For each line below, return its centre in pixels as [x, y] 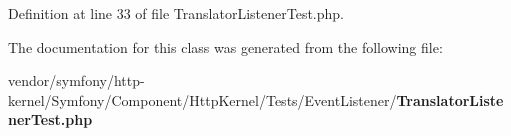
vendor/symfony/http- [76, 80]
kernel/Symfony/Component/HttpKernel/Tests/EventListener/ [202, 99]
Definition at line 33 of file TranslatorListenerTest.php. [176, 13]
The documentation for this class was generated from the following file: [225, 46]
